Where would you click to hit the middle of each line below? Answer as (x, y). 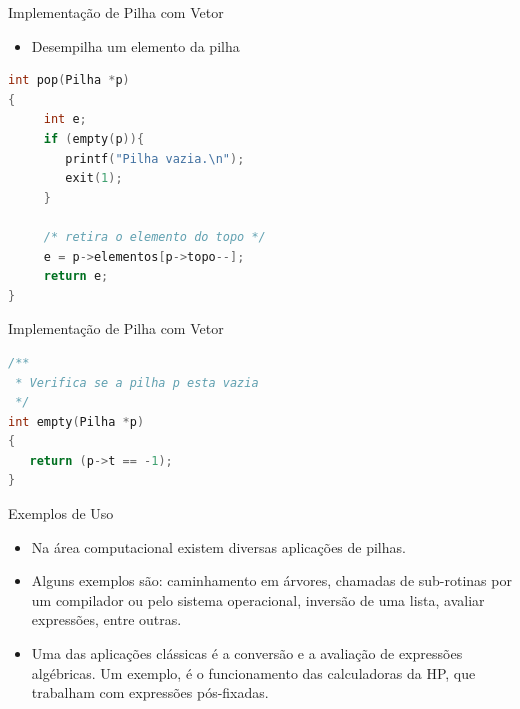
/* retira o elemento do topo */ (154, 236)
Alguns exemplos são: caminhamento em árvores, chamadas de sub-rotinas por (271, 580)
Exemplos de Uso (61, 513)
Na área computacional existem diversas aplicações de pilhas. (218, 546)
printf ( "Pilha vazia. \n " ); (155, 158)
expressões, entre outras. (106, 619)
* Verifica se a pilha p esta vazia (137, 382)
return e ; (76, 276)
